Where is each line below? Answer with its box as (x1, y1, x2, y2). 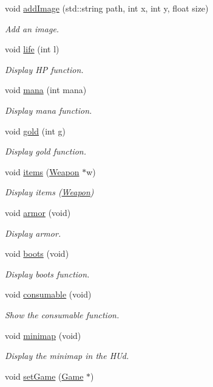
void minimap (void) (5, 329, 81, 341)
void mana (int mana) (5, 83, 87, 96)
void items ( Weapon (5, 165, 79, 178)
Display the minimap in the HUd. (5, 349, 129, 362)
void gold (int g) (5, 124, 66, 137)
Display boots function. (5, 267, 90, 280)
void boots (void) (5, 247, 69, 260)
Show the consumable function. (5, 308, 120, 321)
